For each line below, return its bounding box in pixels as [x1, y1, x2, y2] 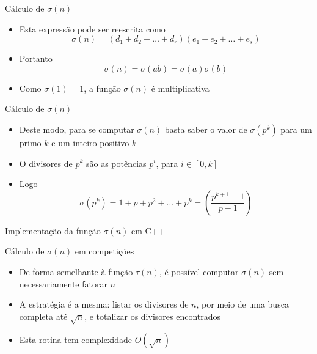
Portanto [19, 52, 53, 65]
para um [280, 122, 312, 135]
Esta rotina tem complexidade [19, 333, 133, 346]
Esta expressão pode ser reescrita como [19, 22, 166, 35]
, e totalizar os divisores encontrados [84, 309, 221, 322]
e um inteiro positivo [51, 136, 129, 149]
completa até [19, 309, 68, 322]
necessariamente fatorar [19, 277, 107, 290]
